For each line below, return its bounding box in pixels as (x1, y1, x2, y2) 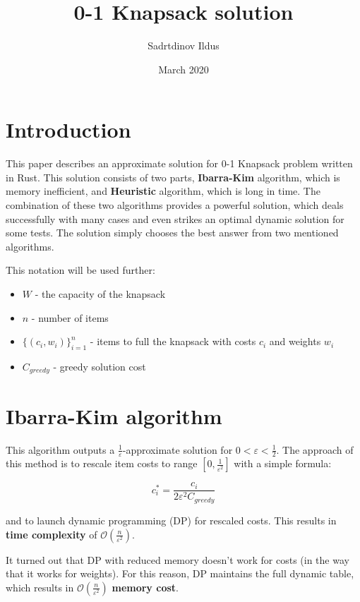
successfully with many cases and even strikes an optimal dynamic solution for (6, 211, 344, 226)
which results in (6, 579, 74, 594)
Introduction (6, 115, 131, 144)
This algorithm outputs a (6, 442, 115, 457)
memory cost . (112, 579, 179, 594)
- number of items (31, 310, 109, 325)
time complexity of (6, 526, 97, 541)
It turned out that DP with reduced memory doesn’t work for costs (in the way (6, 552, 349, 567)
